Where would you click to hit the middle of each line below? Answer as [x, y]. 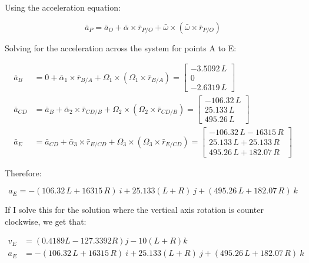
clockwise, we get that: [46, 221]
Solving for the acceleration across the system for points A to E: [121, 47]
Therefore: [23, 172]
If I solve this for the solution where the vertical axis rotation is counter [134, 210]
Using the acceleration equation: [63, 7]
